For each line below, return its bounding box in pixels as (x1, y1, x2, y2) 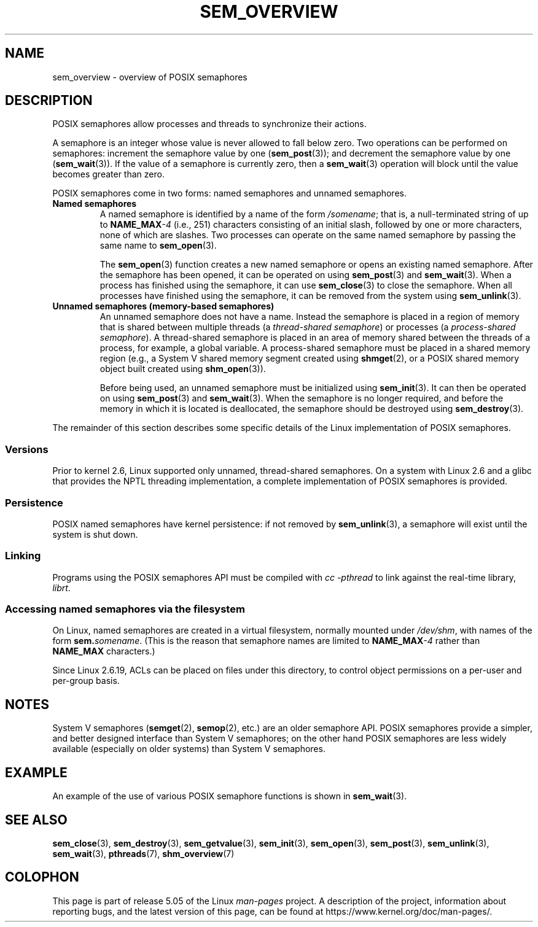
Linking (5, 549, 41, 562)
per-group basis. (52, 675, 120, 686)
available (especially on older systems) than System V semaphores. (52, 743, 326, 754)
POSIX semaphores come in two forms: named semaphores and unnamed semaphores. (52, 188, 407, 199)
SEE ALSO (5, 812, 68, 828)
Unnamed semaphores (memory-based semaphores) (52, 301, 275, 312)
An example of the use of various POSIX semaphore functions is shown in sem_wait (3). (52, 791, 407, 802)
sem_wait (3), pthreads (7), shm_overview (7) (52, 848, 235, 859)
